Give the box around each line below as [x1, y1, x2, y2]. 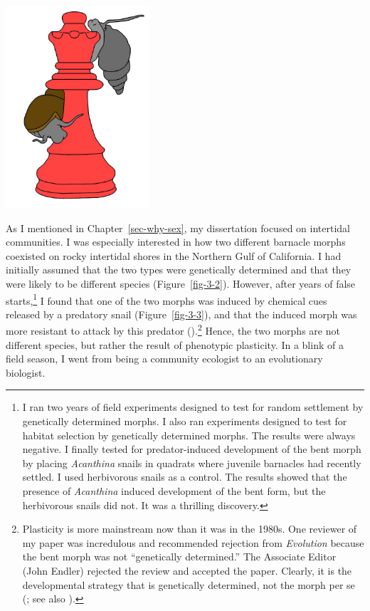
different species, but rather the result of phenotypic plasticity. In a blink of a [6, 337, 344, 352]
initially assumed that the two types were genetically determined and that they [6, 262, 351, 277]
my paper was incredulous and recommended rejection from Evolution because [22, 535, 364, 550]
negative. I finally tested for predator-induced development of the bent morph [22, 442, 361, 456]
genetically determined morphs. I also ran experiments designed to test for [22, 414, 347, 428]
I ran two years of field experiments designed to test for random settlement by [22, 399, 364, 414]
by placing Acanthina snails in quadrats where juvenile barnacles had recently [22, 455, 361, 470]
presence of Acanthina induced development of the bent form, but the [22, 483, 326, 498]
